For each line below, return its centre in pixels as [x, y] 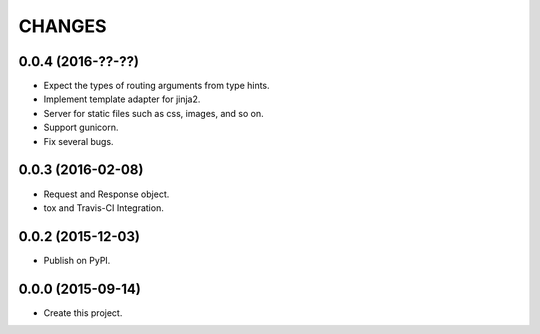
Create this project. [83, 312]
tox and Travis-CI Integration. [103, 207]
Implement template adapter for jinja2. [122, 99]
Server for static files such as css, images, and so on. [153, 113]
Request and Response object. [106, 194]
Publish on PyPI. [77, 260]
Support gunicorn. [81, 127]
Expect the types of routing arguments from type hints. [156, 86]
